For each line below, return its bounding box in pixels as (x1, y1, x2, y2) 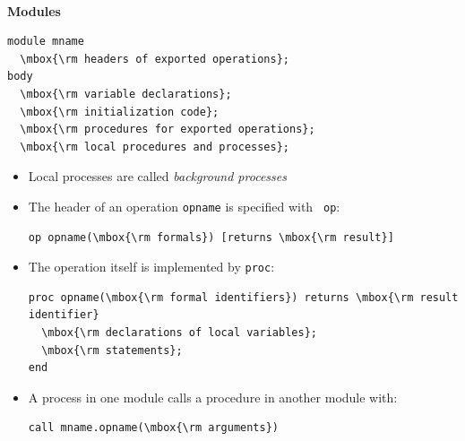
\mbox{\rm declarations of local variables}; (41, 326, 317, 340)
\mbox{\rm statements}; (41, 343, 183, 357)
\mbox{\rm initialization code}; (20, 105, 220, 118)
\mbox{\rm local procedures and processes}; (20, 140, 289, 153)
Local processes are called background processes (28, 167, 287, 186)
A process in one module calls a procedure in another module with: (28, 387, 398, 406)
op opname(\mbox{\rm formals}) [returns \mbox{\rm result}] (28, 230, 394, 244)
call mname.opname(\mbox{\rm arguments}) (28, 421, 279, 435)
